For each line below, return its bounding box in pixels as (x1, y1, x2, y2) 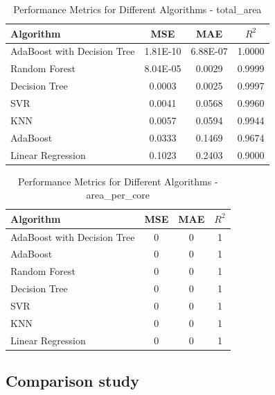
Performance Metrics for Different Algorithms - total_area (13, 2, 262, 16)
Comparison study (6, 370, 140, 392)
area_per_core (86, 187, 150, 202)
